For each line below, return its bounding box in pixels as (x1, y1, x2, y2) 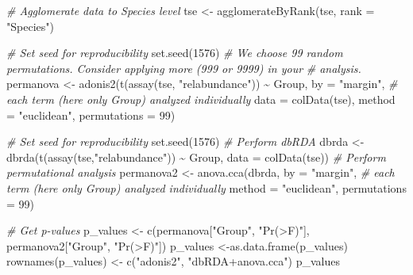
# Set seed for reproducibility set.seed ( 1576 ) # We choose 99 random (6, 44, 343, 61)
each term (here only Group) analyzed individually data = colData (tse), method (6, 90, 396, 107)
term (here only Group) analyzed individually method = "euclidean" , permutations (6, 179, 407, 196)
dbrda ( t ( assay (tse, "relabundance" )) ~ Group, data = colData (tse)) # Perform (6, 148, 386, 165)
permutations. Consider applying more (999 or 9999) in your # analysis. (6, 59, 361, 76)
